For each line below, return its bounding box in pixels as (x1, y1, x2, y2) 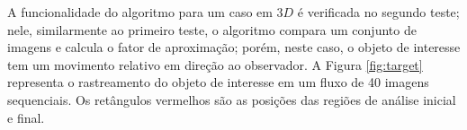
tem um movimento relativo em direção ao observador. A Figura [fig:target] (7, 55, 423, 74)
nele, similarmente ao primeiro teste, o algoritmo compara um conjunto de (7, 20, 417, 39)
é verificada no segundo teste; (297, 3, 460, 21)
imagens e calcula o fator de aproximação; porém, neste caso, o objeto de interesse (7, 38, 461, 56)
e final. (7, 108, 45, 126)
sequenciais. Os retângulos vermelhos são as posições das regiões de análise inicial (7, 90, 456, 108)
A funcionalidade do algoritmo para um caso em (7, 3, 273, 21)
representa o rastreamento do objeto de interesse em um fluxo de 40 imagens (7, 73, 429, 91)
